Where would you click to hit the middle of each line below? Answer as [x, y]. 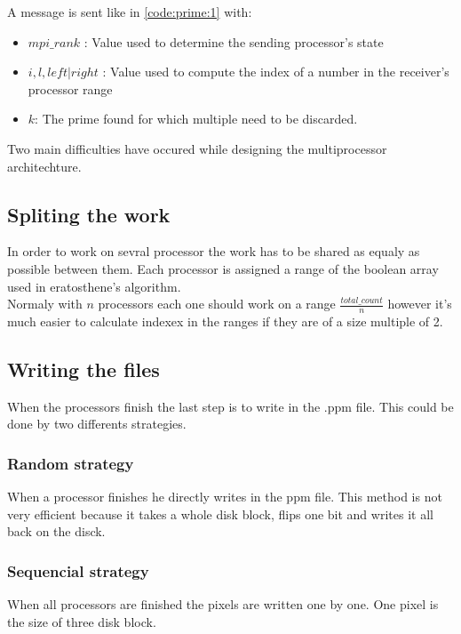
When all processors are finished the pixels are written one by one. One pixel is [223, 604]
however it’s [420, 304]
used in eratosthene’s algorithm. [94, 286]
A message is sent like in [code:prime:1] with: [130, 12]
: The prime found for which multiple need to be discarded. [196, 119]
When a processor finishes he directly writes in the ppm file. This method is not [225, 497]
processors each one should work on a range [217, 304]
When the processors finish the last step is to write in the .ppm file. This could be [230, 406]
